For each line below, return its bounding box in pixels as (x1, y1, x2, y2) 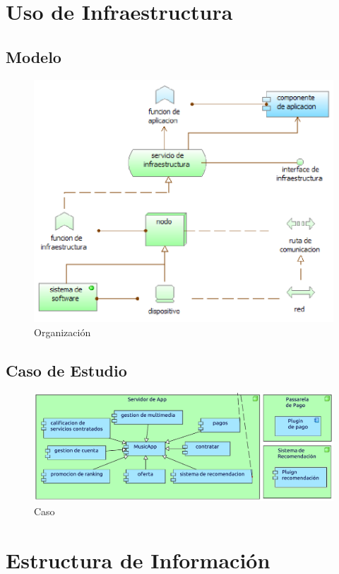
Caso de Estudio (6, 359, 127, 381)
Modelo (6, 45, 61, 67)
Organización (34, 324, 91, 339)
